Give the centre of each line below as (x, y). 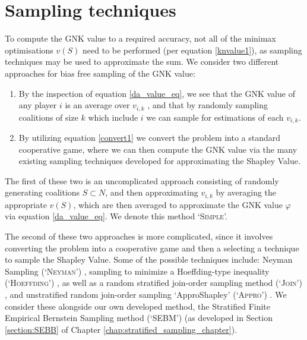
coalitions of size (48, 117)
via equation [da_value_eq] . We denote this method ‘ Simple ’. (116, 216)
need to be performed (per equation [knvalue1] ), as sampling (192, 50)
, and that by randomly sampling (208, 105)
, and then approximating (152, 192)
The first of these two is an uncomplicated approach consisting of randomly (142, 180)
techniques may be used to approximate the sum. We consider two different (142, 62)
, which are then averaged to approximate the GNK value (178, 204)
